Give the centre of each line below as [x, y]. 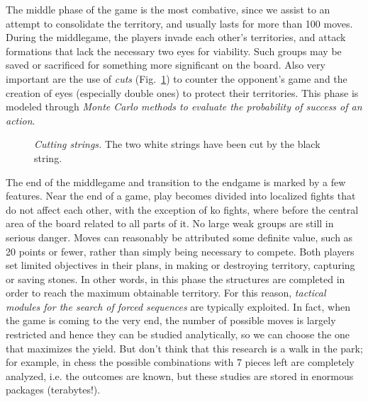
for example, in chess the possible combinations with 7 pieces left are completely [180, 362]
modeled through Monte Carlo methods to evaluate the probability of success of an [184, 107]
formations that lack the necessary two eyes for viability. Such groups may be [174, 51]
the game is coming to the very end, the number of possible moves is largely [171, 320]
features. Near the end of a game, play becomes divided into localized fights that [181, 196]
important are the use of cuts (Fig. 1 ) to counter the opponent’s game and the [177, 78]
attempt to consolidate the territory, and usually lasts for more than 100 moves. [179, 23]
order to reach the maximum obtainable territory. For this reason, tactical [166, 293]
